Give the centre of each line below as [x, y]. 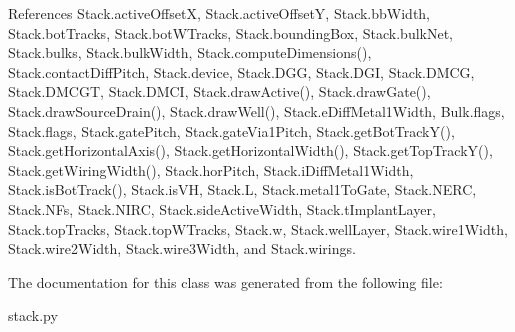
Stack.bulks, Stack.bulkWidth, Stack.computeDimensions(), [190, 52]
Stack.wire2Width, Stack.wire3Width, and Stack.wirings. [182, 248]
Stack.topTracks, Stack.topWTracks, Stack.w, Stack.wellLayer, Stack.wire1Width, [258, 228]
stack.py [33, 315]
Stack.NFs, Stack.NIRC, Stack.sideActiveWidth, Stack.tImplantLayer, [222, 208]
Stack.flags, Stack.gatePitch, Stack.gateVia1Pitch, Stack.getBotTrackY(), [231, 130]
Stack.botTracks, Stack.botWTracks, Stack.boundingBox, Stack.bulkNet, [231, 32]
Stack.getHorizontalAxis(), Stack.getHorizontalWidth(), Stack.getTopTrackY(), [250, 150]
